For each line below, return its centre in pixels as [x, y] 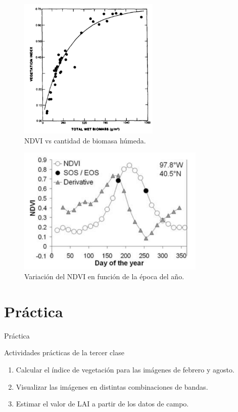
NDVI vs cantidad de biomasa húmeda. [85, 140]
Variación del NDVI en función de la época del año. [104, 276]
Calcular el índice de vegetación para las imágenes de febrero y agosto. [125, 369]
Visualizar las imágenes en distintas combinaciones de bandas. [112, 386]
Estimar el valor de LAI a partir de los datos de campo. [102, 404]
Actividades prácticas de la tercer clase [64, 352]
